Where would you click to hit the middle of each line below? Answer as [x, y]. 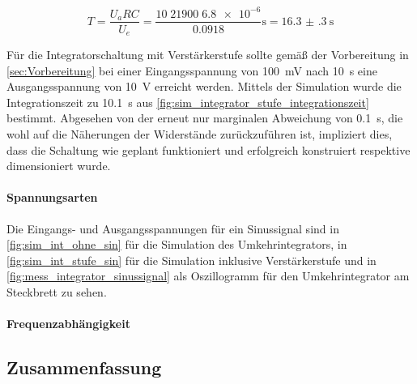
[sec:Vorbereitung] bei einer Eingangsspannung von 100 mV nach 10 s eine [192, 70]
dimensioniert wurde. [59, 166]
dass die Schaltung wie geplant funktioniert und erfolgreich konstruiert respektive [208, 149]
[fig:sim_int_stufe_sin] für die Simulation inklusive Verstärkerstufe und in [191, 260]
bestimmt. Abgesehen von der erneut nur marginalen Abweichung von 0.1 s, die [205, 118]
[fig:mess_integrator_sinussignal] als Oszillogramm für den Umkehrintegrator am [208, 276]
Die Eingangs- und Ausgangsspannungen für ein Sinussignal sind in [173, 228]
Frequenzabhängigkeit [68, 324]
